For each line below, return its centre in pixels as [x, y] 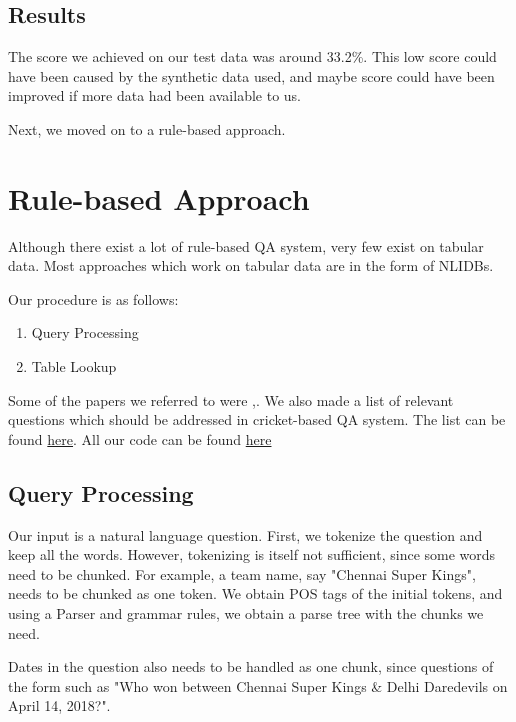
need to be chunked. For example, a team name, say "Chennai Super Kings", [242, 573]
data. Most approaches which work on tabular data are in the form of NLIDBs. [251, 265]
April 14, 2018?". [59, 705]
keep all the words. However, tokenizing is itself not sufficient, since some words [252, 554]
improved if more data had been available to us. [154, 95]
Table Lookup [74, 366]
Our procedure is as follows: [93, 298]
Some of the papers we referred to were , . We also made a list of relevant [231, 399]
